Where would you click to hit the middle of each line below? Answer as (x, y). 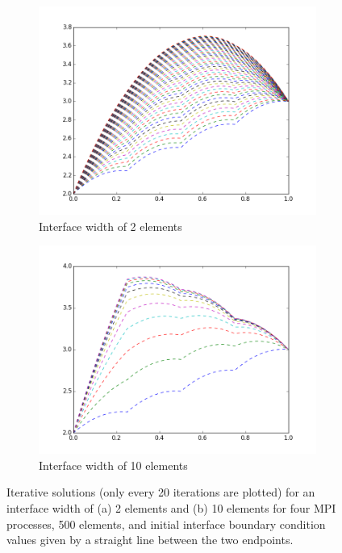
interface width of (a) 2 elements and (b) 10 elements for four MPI (171, 507)
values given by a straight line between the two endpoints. (150, 540)
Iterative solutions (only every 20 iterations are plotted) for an (161, 492)
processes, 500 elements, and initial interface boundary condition (166, 524)
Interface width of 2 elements (111, 226)
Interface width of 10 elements (113, 465)
